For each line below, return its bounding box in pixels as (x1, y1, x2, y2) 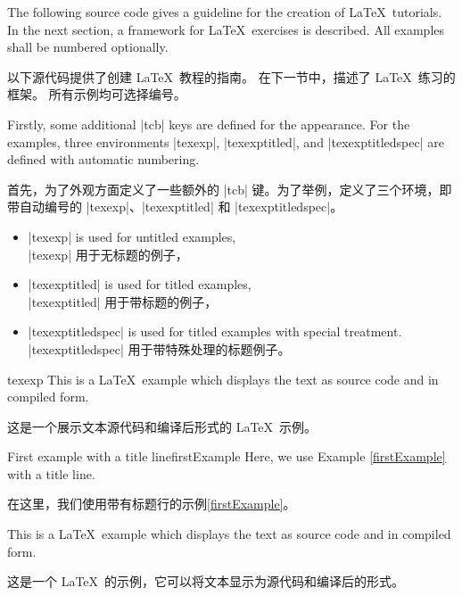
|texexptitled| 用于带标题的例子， (28, 292, 218, 310)
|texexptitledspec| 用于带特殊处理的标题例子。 (28, 339, 291, 358)
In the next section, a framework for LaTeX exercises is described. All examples (7, 20, 445, 38)
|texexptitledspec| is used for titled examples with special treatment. (28, 322, 402, 341)
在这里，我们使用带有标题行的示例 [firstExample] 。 (7, 494, 296, 513)
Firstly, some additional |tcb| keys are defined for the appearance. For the (7, 114, 410, 133)
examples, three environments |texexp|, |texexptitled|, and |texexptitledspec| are (7, 132, 444, 151)
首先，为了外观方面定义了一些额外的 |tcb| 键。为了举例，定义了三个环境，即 (7, 179, 452, 198)
